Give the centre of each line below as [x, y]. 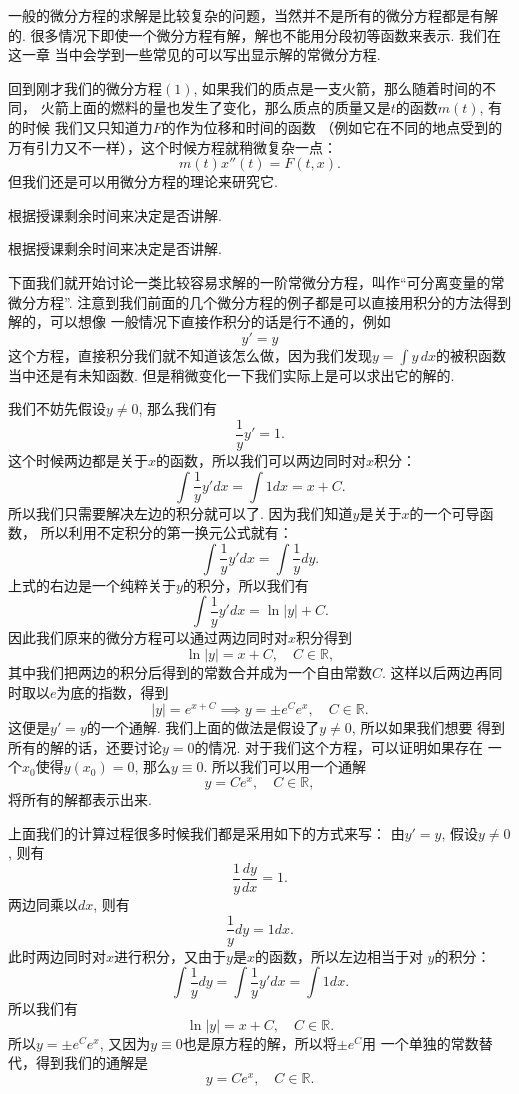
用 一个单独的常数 [420, 1042]
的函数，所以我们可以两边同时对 [261, 459]
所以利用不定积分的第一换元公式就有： [166, 532]
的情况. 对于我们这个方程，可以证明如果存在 [339, 746]
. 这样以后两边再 [435, 671]
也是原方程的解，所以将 [259, 1042]
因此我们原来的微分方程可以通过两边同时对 [148, 637]
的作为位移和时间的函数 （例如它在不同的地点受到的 [332, 126]
